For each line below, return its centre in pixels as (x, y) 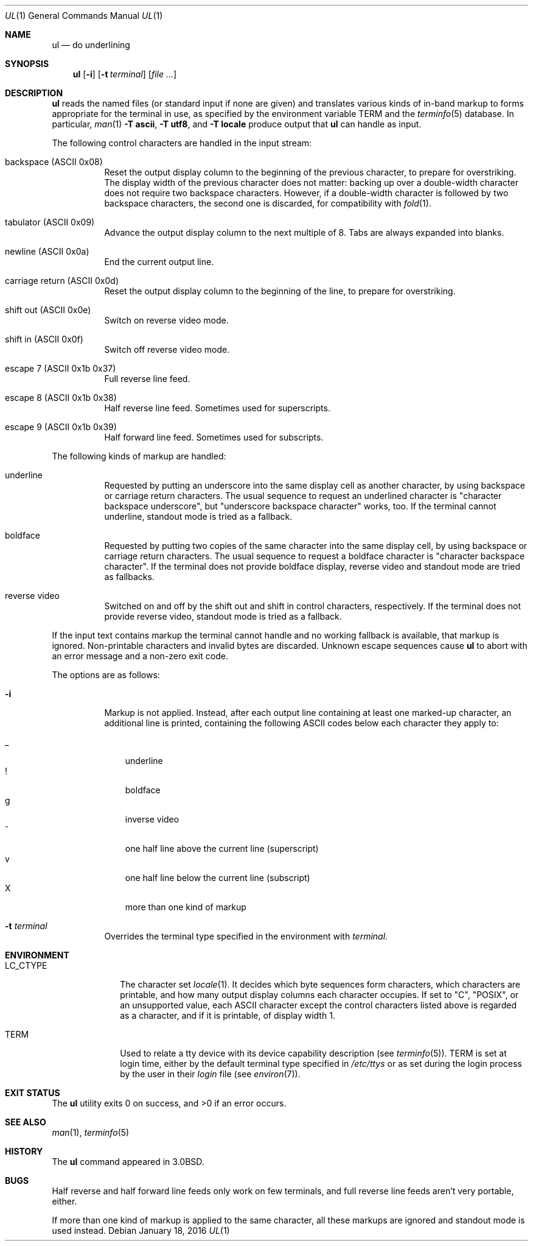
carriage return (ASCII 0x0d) (62, 281)
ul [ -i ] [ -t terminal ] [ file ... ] (125, 74)
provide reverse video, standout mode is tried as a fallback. (223, 616)
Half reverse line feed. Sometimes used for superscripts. (217, 408)
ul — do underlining (91, 45)
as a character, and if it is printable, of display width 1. (228, 1015)
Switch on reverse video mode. (166, 320)
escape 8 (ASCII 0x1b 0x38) (61, 398)
